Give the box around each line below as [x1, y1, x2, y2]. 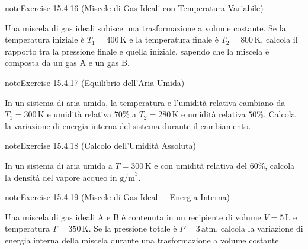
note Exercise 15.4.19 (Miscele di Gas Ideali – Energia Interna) [5, 191, 230, 203]
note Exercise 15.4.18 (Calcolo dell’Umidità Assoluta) [5, 139, 196, 152]
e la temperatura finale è [129, 33, 219, 46]
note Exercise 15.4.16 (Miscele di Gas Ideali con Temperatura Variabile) [5, 2, 264, 14]
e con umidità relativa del [154, 159, 247, 171]
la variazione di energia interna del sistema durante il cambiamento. [5, 119, 251, 132]
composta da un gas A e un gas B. [5, 56, 130, 69]
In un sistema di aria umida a [5, 159, 113, 171]
